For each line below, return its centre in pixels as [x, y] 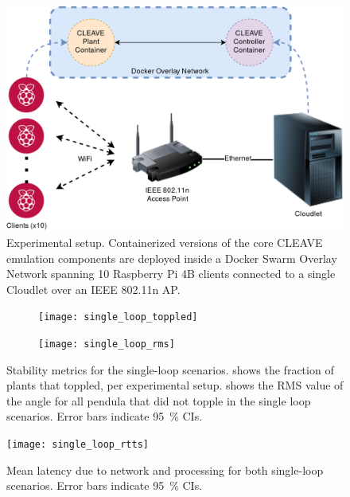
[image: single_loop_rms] [107, 344]
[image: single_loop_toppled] [118, 317]
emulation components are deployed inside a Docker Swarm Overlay [172, 258]
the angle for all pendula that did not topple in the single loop [159, 400]
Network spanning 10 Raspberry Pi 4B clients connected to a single [171, 274]
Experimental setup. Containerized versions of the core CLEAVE [165, 242]
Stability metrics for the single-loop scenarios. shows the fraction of [170, 369]
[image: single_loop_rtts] [78, 445]
